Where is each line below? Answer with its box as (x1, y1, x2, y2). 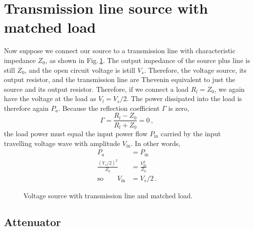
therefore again (4, 103, 49, 113)
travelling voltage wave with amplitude (4, 138, 120, 148)
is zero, (168, 103, 190, 113)
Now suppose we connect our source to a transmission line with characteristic (4, 45, 235, 56)
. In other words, (130, 138, 181, 148)
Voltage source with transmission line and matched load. (23, 190, 193, 200)
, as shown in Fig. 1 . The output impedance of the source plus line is (45, 55, 250, 65)
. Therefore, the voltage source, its (144, 64, 247, 75)
